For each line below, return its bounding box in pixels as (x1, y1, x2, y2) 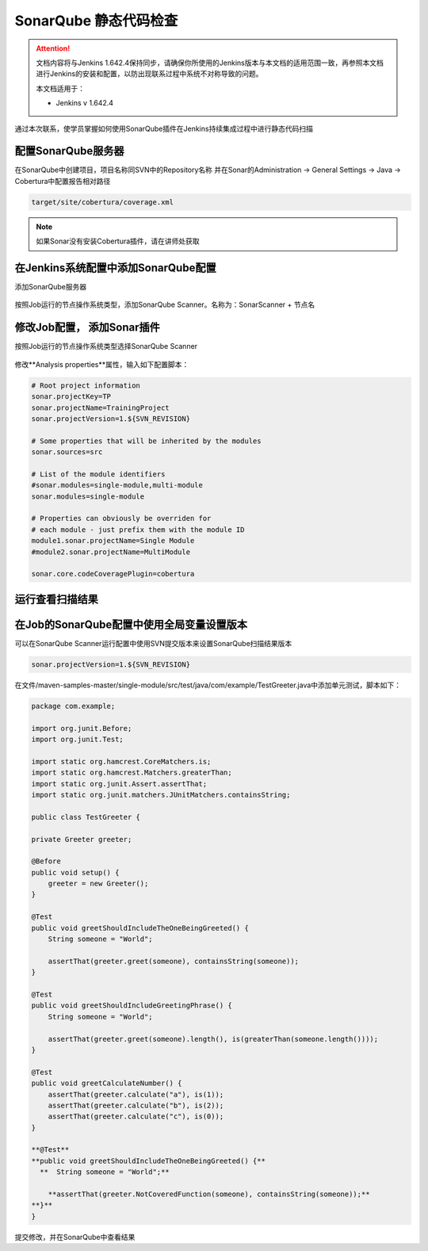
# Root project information (31, 381, 140, 390)
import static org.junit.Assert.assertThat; (31, 779, 208, 788)
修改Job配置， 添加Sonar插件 (14, 321, 160, 335)
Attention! (36, 44, 71, 53)
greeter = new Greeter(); (48, 879, 149, 888)
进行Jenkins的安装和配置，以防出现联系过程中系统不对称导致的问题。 (36, 69, 263, 78)
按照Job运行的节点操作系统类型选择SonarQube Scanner (14, 342, 198, 351)
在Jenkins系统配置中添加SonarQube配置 (14, 261, 217, 274)
